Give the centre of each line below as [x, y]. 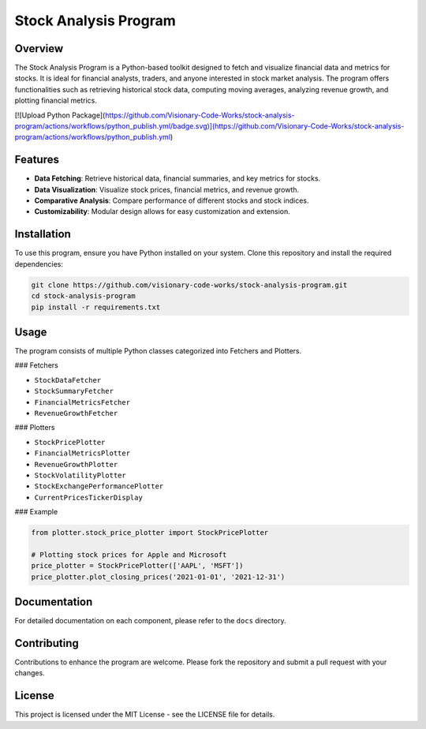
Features [37, 160]
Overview [39, 49]
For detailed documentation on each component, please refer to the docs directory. [151, 621]
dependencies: [39, 264]
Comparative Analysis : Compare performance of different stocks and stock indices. [172, 200]
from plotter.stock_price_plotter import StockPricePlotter [150, 533]
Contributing [47, 643]
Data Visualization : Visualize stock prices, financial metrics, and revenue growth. [167, 189]
